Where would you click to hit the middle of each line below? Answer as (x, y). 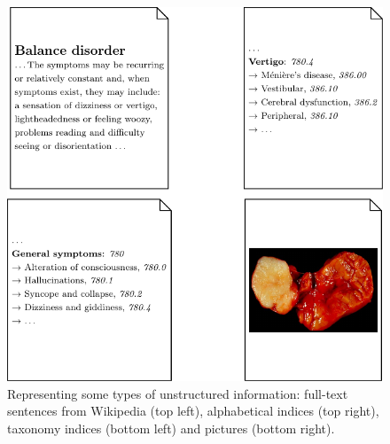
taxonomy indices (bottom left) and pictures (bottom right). (171, 428)
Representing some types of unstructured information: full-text (178, 393)
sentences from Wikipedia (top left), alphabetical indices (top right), (193, 411)
